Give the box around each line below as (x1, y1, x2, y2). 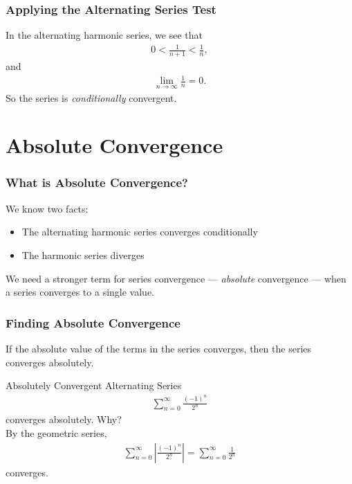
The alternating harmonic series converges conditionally (21, 224, 258, 239)
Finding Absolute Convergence (6, 314, 180, 331)
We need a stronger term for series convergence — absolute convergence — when (6, 271, 346, 285)
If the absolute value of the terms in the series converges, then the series (6, 341, 312, 355)
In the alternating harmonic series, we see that (6, 28, 203, 42)
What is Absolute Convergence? (6, 174, 188, 191)
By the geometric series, (6, 426, 107, 440)
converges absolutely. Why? (6, 412, 122, 427)
